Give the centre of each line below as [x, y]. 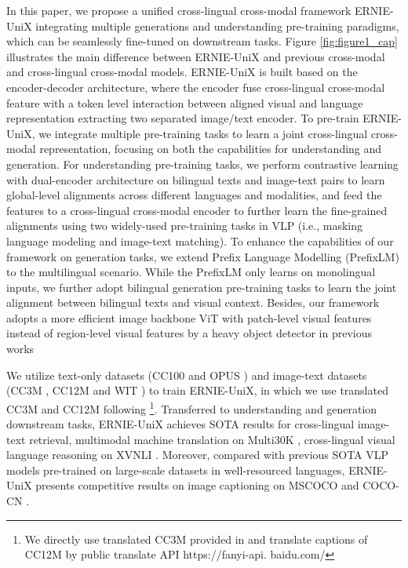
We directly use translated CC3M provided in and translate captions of [196, 539]
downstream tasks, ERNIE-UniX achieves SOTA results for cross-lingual [180, 424]
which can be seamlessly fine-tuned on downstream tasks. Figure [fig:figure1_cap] [202, 41]
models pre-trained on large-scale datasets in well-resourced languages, [176, 470]
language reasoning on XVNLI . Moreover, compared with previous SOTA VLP [198, 455]
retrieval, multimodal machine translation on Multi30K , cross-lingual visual [212, 439]
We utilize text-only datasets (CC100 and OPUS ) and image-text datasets [187, 375]
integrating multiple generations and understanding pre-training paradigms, [217, 25]
